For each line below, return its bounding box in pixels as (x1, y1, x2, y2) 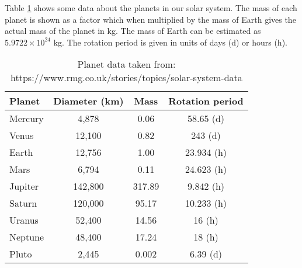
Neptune (9, 230, 44, 244)
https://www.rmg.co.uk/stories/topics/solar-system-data (11, 71, 242, 85)
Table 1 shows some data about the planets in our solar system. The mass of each (5, 2, 297, 13)
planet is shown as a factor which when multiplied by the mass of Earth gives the (5, 13, 296, 25)
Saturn (9, 196, 37, 210)
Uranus (9, 213, 39, 227)
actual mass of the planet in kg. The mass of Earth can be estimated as (5, 25, 261, 37)
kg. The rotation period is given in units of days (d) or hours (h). (53, 36, 287, 48)
